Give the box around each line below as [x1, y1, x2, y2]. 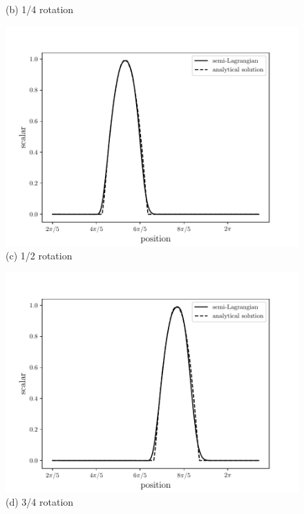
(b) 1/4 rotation [6, 2, 74, 16]
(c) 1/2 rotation [6, 248, 73, 263]
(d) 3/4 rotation [6, 495, 74, 509]
